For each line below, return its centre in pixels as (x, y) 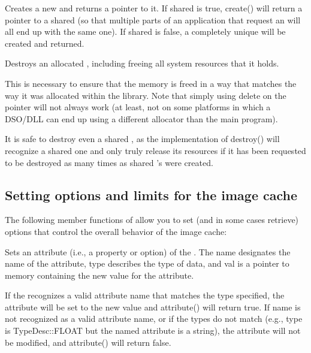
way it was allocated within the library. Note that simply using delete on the (146, 95)
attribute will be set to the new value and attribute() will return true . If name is (153, 307)
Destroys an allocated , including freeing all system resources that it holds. (142, 63)
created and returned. (45, 43)
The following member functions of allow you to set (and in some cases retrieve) (152, 220)
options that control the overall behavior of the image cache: (116, 231)
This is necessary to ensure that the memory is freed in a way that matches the (151, 83)
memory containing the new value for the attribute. (99, 275)
